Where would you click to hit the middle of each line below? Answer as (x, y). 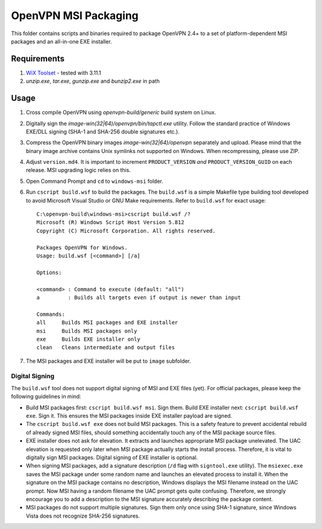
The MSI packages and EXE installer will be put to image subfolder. (109, 361)
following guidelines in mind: (46, 397)
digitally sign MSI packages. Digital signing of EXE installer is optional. (112, 457)
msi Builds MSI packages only (87, 331)
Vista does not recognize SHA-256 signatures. (83, 516)
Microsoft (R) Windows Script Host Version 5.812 (111, 223)
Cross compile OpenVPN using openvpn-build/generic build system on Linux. (121, 113)
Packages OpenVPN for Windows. (82, 248)
